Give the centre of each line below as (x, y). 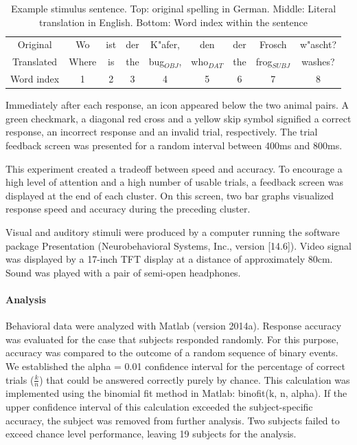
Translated (35, 62)
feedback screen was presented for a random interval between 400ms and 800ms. (174, 145)
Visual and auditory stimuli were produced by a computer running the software (173, 231)
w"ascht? (318, 44)
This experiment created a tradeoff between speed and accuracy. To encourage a (174, 168)
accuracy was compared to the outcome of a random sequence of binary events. (172, 352)
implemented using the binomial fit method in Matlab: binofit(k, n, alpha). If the (176, 393)
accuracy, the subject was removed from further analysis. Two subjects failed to (173, 420)
